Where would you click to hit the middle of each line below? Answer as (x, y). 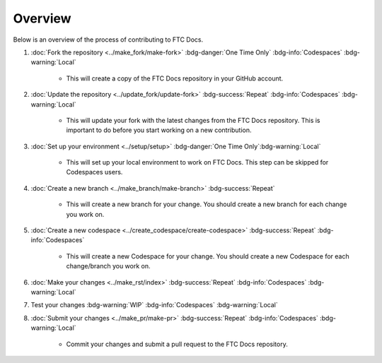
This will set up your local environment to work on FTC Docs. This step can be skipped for (197, 162)
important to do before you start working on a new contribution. (159, 130)
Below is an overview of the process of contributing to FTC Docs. (108, 40)
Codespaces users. (94, 172)
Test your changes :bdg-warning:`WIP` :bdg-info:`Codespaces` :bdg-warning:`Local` (155, 305)
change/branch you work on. (109, 266)
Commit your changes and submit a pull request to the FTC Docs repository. (177, 344)
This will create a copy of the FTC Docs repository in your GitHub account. (175, 78)
